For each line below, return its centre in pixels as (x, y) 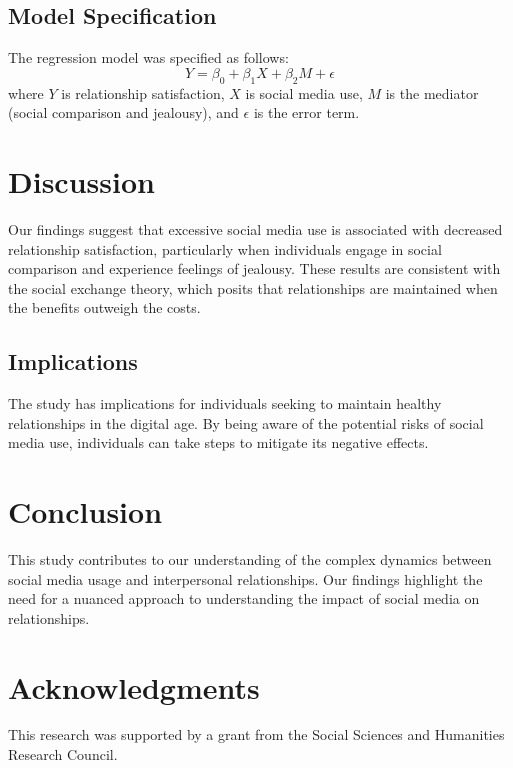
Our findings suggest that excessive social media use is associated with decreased (255, 228)
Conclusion (85, 511)
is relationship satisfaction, (143, 92)
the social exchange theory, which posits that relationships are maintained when (253, 287)
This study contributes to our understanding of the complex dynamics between (250, 558)
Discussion (81, 180)
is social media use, (304, 92)
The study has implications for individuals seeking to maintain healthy (225, 403)
